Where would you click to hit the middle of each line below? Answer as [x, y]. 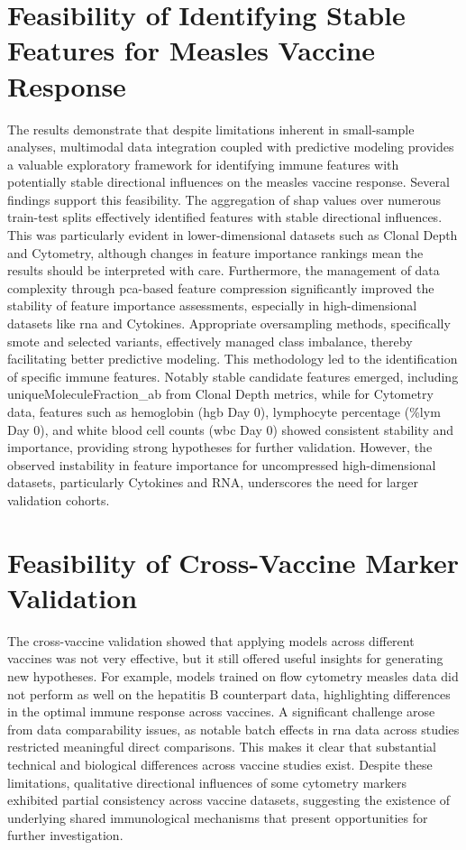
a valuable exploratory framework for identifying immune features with [203, 164]
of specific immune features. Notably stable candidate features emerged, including [233, 376]
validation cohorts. [59, 499]
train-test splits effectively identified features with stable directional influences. [225, 217]
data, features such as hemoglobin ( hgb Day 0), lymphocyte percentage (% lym [224, 411]
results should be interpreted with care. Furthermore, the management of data [224, 270]
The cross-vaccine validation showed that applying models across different [211, 640]
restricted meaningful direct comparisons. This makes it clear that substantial [222, 747]
